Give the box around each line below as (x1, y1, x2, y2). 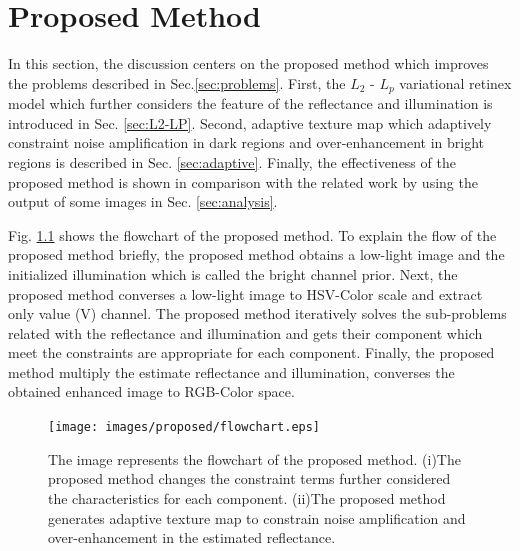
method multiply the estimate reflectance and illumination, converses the (8, 361, 455, 382)
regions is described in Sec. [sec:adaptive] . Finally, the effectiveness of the (8, 151, 456, 172)
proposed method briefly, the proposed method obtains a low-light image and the (8, 244, 505, 265)
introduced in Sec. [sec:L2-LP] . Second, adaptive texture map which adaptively (8, 112, 492, 133)
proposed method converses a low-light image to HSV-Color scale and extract (8, 283, 483, 304)
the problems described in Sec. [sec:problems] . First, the (8, 72, 346, 93)
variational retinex (399, 72, 512, 93)
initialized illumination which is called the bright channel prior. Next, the (8, 263, 458, 284)
